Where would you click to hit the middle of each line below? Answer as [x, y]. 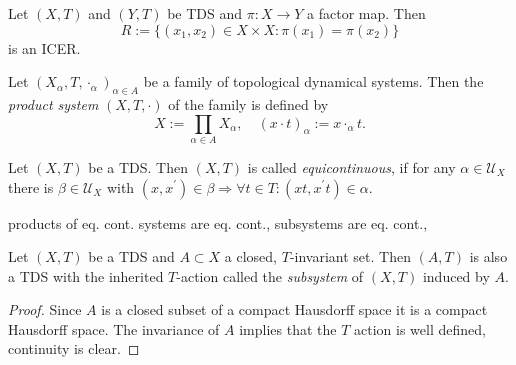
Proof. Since [45, 309]
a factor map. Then [366, 13]
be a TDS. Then [138, 166]
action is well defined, [420, 328]
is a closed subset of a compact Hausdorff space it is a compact [294, 309]
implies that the [288, 328]
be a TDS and [131, 256]
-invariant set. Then [350, 256]
